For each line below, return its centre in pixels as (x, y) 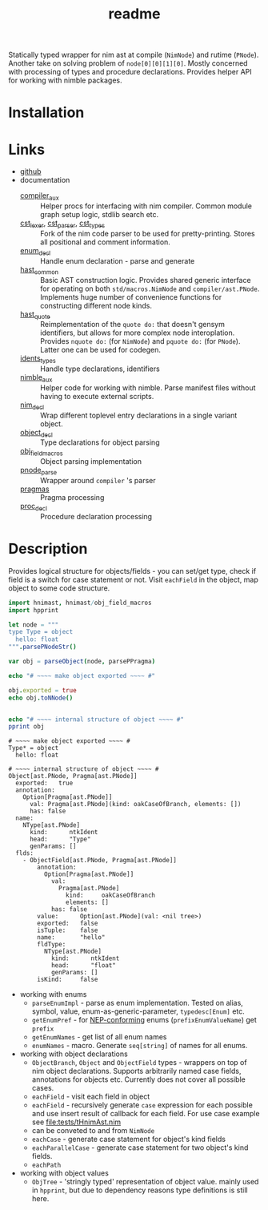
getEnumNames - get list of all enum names (99, 1037)
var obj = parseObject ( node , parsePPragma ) (82, 662)
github (30, 171)
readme (134, 14)
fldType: (52, 945)
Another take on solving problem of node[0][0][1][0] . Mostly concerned (128, 63)
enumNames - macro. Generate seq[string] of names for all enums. (140, 1046)
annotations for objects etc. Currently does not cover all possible (138, 1079)
